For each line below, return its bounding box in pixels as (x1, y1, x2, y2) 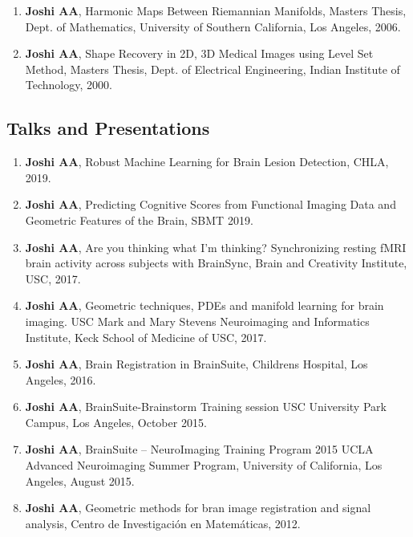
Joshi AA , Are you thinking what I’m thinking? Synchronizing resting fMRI (25, 238, 407, 255)
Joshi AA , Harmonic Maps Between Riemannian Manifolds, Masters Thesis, (25, 2, 407, 18)
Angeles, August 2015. (25, 472, 135, 489)
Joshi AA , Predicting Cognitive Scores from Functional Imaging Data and (25, 196, 396, 213)
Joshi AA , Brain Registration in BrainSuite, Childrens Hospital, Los (25, 356, 368, 372)
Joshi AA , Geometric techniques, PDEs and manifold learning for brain (25, 297, 384, 314)
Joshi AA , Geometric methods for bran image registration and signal (25, 499, 371, 516)
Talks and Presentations (6, 116, 210, 140)
